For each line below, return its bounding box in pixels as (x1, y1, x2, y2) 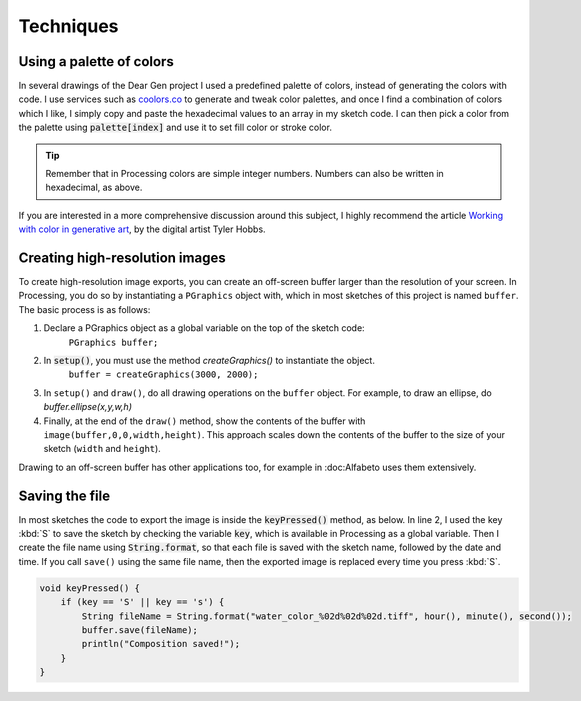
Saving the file (18, 487, 110, 504)
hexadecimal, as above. (45, 181, 143, 194)
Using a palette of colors (18, 53, 174, 70)
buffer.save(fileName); (81, 625, 199, 636)
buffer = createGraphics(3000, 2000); (68, 369, 259, 380)
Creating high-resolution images (18, 250, 226, 266)
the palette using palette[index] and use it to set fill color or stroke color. (18, 121, 332, 134)
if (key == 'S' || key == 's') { (60, 596, 225, 608)
